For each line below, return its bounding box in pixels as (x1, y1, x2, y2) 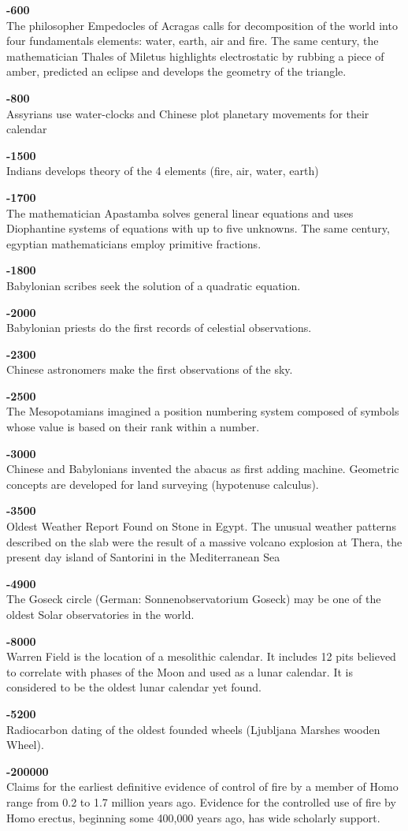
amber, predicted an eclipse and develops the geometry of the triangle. (6, 63, 347, 80)
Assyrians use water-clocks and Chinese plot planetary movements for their (6, 105, 369, 121)
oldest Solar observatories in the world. (6, 606, 195, 622)
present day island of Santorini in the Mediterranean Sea (6, 549, 280, 565)
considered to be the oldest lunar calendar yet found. (6, 679, 261, 695)
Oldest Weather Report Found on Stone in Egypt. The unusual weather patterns (6, 518, 396, 535)
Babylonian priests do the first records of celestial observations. (6, 319, 312, 336)
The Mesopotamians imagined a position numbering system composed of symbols (6, 403, 399, 419)
